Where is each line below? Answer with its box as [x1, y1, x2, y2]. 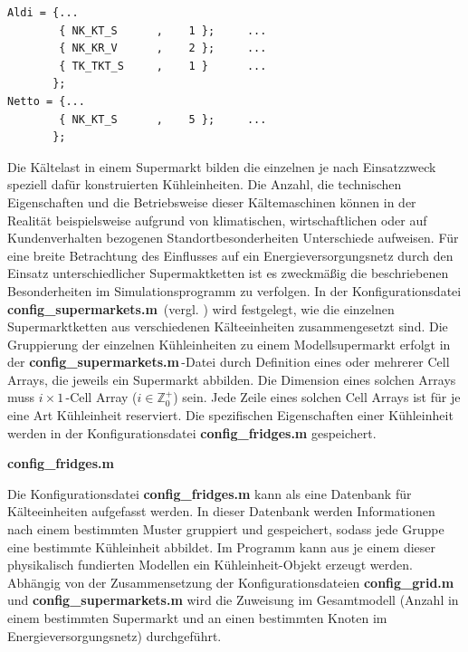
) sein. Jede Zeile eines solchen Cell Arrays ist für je [173, 388, 461, 407]
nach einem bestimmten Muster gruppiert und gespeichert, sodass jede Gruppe [7, 520, 444, 539]
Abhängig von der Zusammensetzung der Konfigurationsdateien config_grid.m [7, 572, 454, 591]
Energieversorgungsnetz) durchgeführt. [7, 626, 222, 645]
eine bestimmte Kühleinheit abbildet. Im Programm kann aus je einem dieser [7, 537, 436, 556]
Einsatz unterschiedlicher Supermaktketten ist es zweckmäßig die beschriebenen [7, 264, 449, 283]
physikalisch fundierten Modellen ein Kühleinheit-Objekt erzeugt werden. [7, 555, 413, 574]
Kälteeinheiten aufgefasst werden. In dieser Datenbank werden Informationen [7, 502, 435, 521]
